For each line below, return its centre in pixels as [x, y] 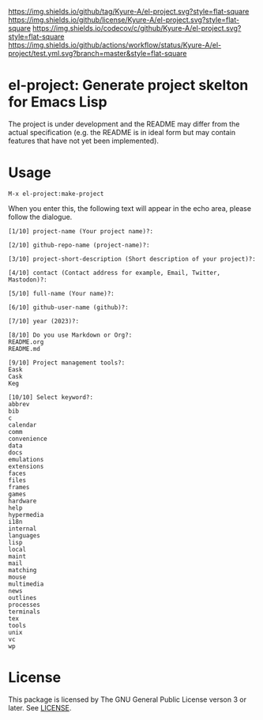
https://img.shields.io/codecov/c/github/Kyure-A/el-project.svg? [137, 28]
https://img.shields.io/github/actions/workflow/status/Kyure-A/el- [115, 45]
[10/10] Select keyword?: [51, 397]
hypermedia [26, 515]
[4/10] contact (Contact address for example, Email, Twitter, [115, 273]
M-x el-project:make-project [56, 194]
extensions [26, 466]
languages [24, 535]
